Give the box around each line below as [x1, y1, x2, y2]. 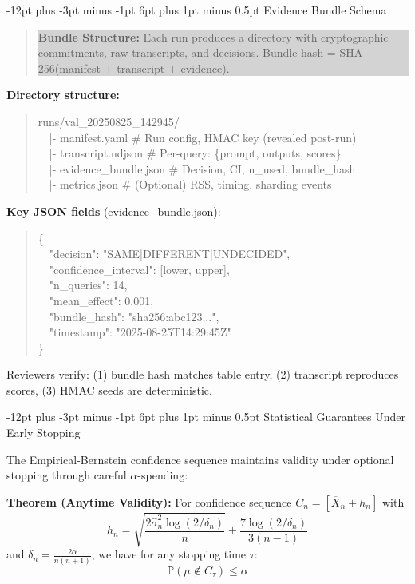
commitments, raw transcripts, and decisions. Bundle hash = [38, 44, 336, 61]
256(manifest [38, 59, 101, 76]
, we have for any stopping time [91, 546, 247, 562]
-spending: [137, 467, 188, 483]
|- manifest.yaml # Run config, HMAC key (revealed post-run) [49, 129, 357, 145]
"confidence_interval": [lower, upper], [49, 260, 230, 277]
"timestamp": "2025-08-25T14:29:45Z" [49, 324, 231, 340]
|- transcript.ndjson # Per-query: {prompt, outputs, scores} [49, 145, 342, 161]
